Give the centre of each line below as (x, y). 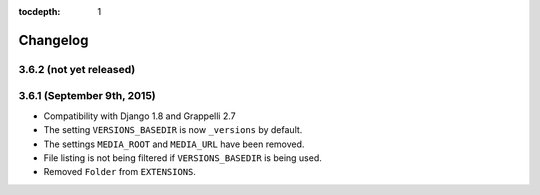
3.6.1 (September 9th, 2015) (87, 96)
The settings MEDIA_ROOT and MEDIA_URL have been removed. (174, 144)
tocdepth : (39, 11)
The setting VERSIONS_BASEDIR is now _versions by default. (173, 130)
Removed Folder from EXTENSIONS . (120, 172)
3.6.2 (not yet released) (77, 69)
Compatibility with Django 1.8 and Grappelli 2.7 (139, 116)
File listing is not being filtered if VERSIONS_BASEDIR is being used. (182, 157)
